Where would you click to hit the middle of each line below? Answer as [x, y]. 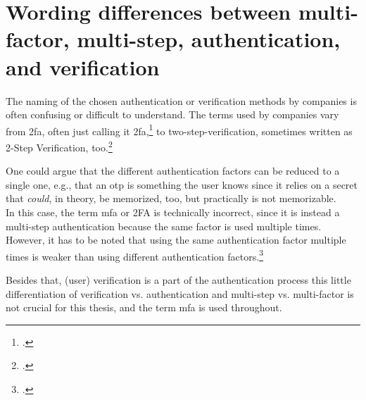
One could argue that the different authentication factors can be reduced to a [173, 171]
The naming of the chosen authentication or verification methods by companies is [181, 100]
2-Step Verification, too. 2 [59, 146]
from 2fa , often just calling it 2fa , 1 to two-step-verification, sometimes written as [179, 130]
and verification [83, 67]
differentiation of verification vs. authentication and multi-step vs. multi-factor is [180, 293]
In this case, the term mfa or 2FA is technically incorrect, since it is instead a [173, 212]
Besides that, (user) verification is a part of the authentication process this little [178, 280]
